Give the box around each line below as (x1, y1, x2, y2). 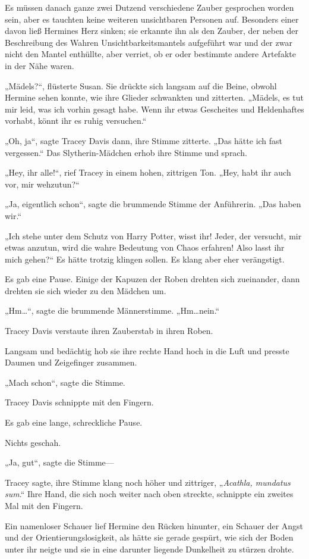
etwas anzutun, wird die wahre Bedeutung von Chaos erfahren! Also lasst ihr (5, 241, 285, 254)
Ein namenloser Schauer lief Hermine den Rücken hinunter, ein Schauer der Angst (5, 519, 304, 532)
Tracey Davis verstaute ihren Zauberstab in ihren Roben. (5, 324, 213, 337)
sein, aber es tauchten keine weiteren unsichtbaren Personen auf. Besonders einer (5, 13, 299, 25)
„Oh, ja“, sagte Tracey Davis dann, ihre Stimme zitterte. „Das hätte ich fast (5, 134, 283, 146)
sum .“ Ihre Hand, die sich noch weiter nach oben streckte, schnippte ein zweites (5, 488, 294, 500)
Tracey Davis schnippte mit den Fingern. (5, 396, 154, 408)
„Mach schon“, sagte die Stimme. (5, 376, 125, 388)
